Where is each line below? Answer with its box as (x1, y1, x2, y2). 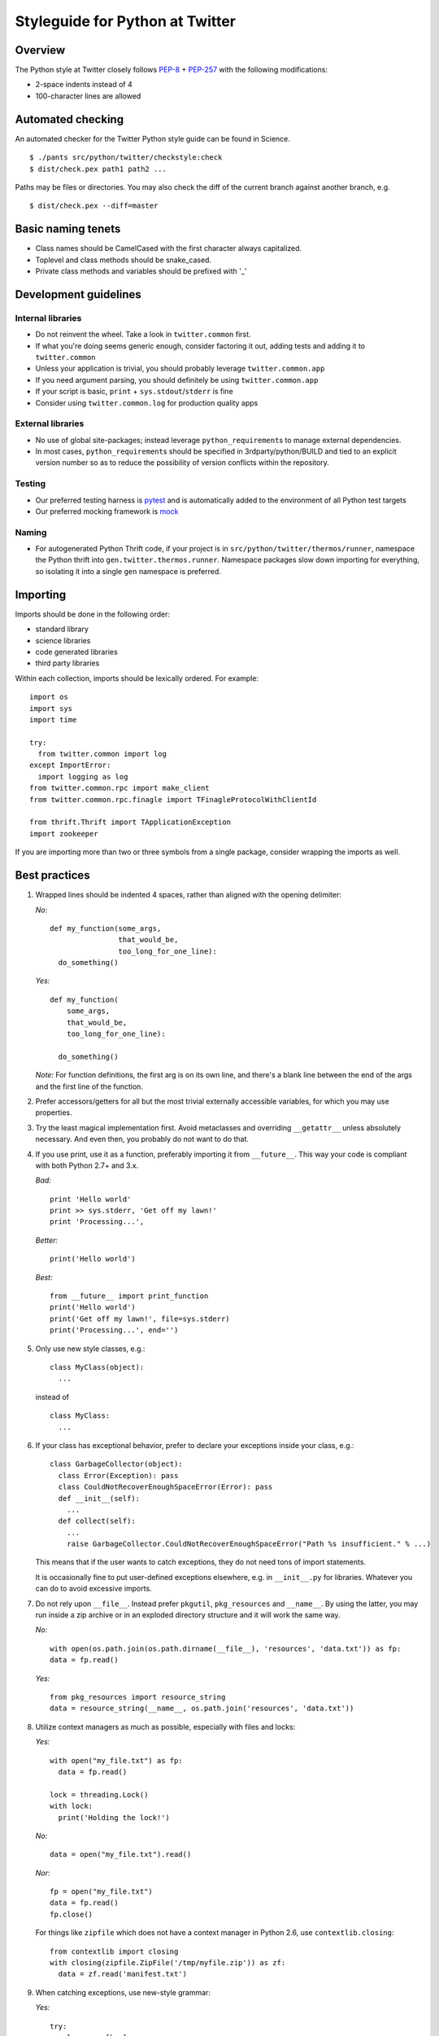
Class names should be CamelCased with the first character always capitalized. (35, 244, 302, 253)
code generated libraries (35, 647, 118, 656)
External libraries (15, 418, 85, 429)
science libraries (35, 635, 91, 645)
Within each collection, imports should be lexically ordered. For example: (15, 673, 259, 683)
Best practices (15, 868, 90, 883)
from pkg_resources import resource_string (50, 1692, 226, 1701)
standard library (35, 624, 89, 634)
